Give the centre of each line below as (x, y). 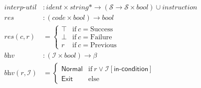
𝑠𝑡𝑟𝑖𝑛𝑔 (79, 8)
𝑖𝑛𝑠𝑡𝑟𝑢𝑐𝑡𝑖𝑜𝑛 (180, 8)
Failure (101, 38)
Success (102, 30)
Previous (103, 45)
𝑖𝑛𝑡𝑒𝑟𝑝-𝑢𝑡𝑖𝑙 (20, 8)
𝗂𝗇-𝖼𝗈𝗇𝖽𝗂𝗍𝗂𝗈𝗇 (131, 69)
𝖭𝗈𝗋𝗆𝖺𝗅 (72, 69)
